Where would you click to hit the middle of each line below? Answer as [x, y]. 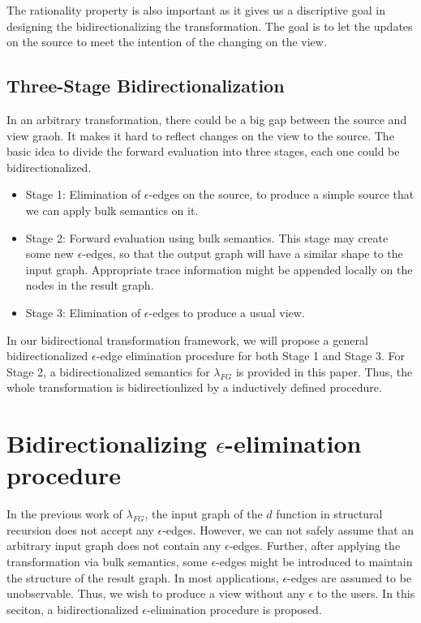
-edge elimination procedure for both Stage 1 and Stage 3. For [251, 356]
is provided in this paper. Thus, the [324, 371]
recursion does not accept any [80, 529]
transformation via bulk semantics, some [107, 561]
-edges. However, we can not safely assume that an [288, 529]
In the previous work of [64, 514]
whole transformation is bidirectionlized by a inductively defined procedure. [194, 387]
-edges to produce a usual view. [227, 312]
